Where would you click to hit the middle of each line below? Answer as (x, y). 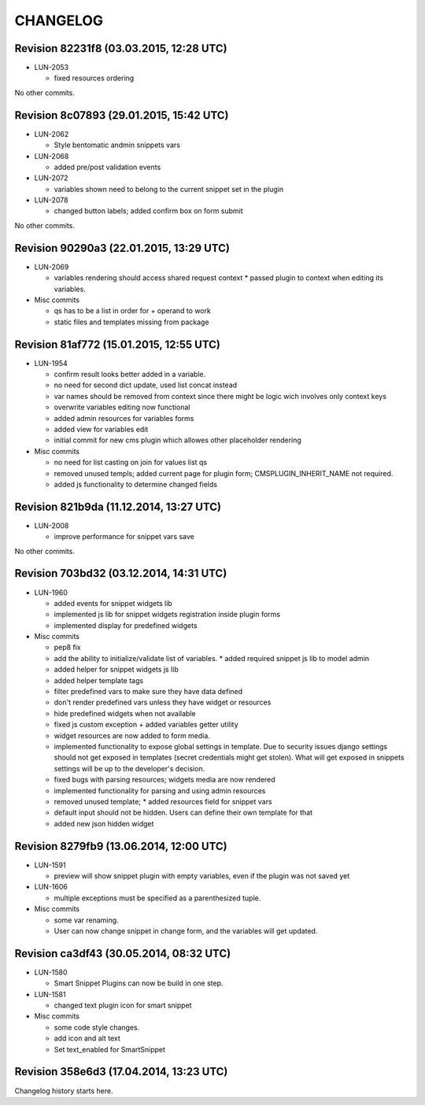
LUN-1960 (51, 592)
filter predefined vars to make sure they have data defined (148, 692)
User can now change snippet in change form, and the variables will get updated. (186, 931)
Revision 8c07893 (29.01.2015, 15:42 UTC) (122, 115)
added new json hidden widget (104, 823)
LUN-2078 (51, 200)
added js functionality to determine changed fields (136, 484)
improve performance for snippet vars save (124, 537)
